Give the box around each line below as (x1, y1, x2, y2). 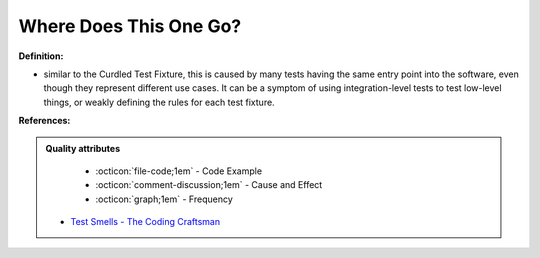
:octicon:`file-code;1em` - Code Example (95, 165, 263, 177)
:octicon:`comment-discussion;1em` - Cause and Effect (95, 179, 323, 191)
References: (18, 115, 71, 127)
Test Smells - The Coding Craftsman (70, 216, 220, 228)
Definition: (18, 50, 64, 62)
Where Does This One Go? (18, 15, 242, 37)
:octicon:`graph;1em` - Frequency (95, 193, 234, 205)
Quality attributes (45, 142, 120, 154)
